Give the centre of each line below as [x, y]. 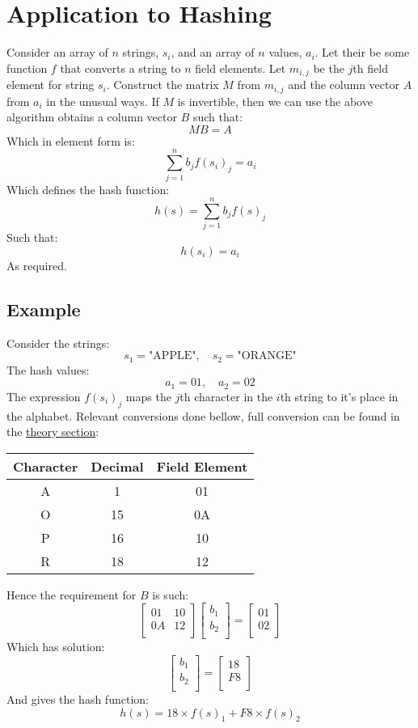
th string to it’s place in [339, 396]
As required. [37, 265]
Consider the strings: [58, 343]
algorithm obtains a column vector [92, 117]
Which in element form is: [71, 140]
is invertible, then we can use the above [275, 101]
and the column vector [344, 85]
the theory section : [53, 432]
